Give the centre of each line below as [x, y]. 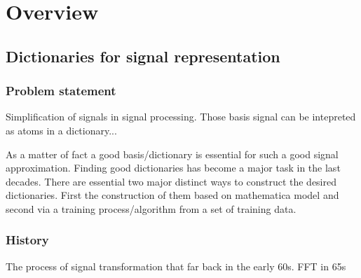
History [27, 240]
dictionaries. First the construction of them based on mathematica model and [172, 195]
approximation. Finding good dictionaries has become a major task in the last [173, 168]
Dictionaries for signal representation [143, 56]
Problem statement [61, 91]
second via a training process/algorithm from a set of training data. [151, 208]
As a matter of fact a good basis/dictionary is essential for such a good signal [172, 154]
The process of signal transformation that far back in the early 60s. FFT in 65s [176, 266]
